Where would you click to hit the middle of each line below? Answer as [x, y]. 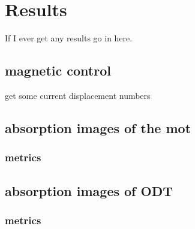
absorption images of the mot [98, 127]
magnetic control [58, 70]
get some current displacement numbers [78, 95]
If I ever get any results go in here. [69, 38]
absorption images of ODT [89, 190]
